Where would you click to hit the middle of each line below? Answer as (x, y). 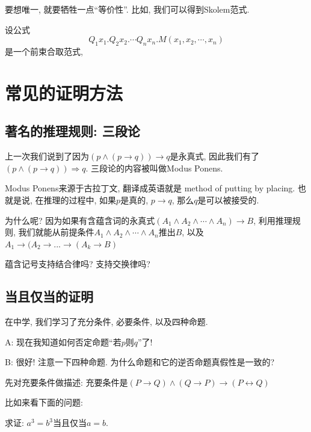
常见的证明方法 (64, 92)
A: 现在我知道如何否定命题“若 (63, 341)
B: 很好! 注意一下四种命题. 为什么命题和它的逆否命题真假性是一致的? (140, 362)
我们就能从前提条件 (56, 232)
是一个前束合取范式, (44, 51)
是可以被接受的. (228, 199)
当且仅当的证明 (49, 296)
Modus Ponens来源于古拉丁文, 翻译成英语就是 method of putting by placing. (150, 188)
